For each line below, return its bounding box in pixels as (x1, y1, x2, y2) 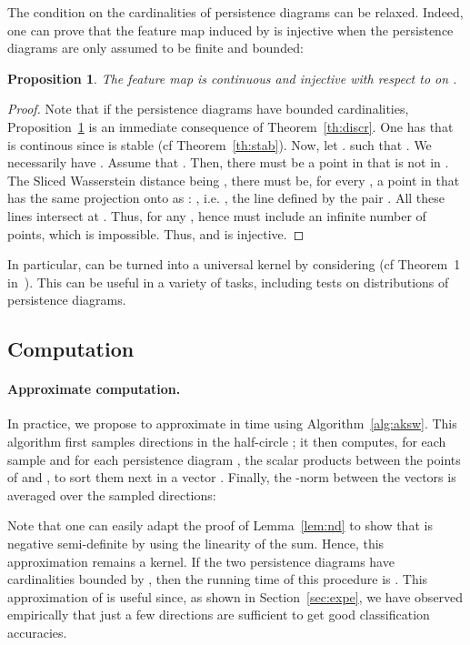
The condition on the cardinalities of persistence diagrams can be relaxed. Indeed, (7, 3, 464, 21)
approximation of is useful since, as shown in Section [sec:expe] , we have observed (7, 587, 464, 606)
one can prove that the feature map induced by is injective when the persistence (7, 20, 454, 39)
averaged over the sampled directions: (7, 485, 216, 504)
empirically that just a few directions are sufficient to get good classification (7, 605, 430, 624)
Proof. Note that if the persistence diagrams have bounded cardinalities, (7, 99, 409, 118)
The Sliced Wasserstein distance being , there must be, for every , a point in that (7, 170, 460, 189)
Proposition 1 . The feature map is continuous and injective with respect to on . (7, 68, 457, 87)
